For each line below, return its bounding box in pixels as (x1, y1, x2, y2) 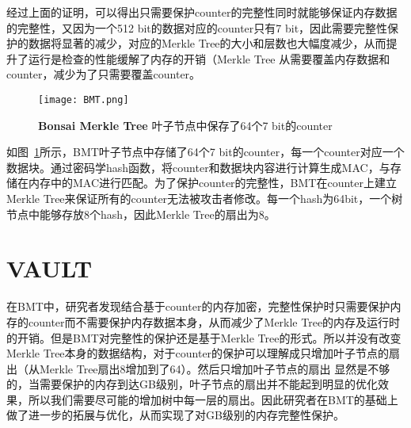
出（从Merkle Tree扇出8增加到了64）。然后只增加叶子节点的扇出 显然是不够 (6, 360, 390, 376)
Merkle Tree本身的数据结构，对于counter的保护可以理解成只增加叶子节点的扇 (6, 345, 401, 361)
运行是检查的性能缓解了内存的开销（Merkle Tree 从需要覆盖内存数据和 (28, 50, 390, 67)
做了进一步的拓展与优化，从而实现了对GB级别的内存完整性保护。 (6, 407, 344, 423)
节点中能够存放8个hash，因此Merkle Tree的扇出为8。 (6, 205, 276, 222)
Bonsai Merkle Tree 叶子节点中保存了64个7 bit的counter (38, 117, 333, 133)
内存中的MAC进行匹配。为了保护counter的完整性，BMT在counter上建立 (28, 174, 397, 191)
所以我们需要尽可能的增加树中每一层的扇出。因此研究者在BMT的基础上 (28, 391, 398, 407)
